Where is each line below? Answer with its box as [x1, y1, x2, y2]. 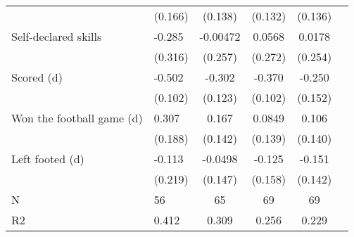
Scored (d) [11, 69, 63, 85]
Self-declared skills [11, 28, 102, 44]
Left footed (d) [11, 150, 84, 167]
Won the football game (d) [11, 110, 143, 126]
